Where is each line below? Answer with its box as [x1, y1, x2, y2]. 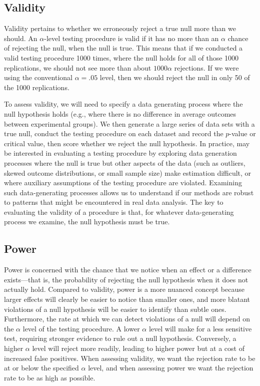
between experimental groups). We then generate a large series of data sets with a [4, 118, 255, 129]
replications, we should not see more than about [4, 62, 151, 73]
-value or [229, 128, 256, 139]
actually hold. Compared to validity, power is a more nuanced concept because [4, 284, 244, 294]
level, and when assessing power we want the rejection [88, 362, 253, 373]
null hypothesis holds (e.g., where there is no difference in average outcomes [4, 108, 236, 119]
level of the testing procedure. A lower [22, 323, 140, 333]
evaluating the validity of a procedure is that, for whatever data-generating [4, 206, 234, 217]
